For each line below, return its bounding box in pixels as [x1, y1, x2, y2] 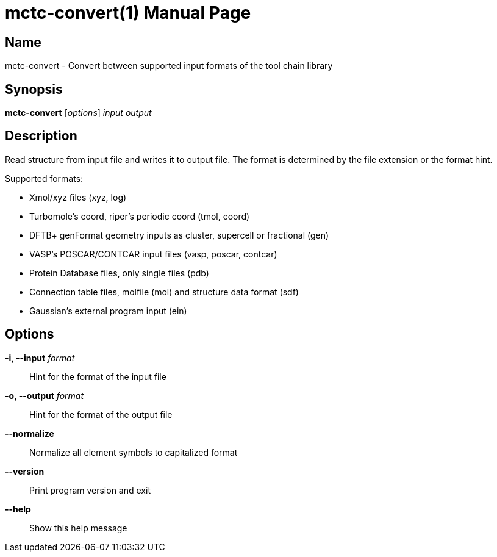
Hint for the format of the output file [29, 409, 173, 420]
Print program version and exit [29, 484, 151, 495]
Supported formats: [5, 173, 84, 184]
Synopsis [5, 81, 63, 97]
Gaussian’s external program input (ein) [29, 305, 187, 316]
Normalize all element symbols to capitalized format [29, 447, 238, 458]
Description [5, 128, 77, 144]
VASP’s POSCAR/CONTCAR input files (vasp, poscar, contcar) [29, 248, 277, 259]
